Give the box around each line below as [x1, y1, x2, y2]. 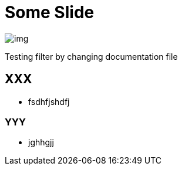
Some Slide [5, 2, 95, 22]
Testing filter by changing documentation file [5, 51, 178, 62]
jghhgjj [28, 137, 54, 148]
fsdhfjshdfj [28, 96, 70, 107]
